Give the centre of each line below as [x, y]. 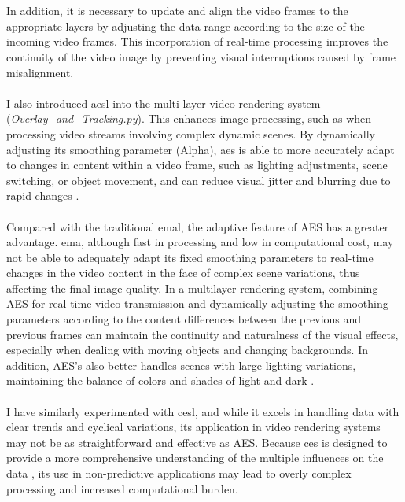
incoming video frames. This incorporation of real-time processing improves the [197, 41]
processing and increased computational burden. [122, 488]
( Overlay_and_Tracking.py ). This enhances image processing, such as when [189, 118]
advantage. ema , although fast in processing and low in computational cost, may [200, 242]
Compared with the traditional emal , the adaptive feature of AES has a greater [198, 226]
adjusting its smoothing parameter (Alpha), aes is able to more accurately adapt [201, 149]
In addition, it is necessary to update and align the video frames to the [177, 11]
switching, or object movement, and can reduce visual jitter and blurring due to [199, 180]
